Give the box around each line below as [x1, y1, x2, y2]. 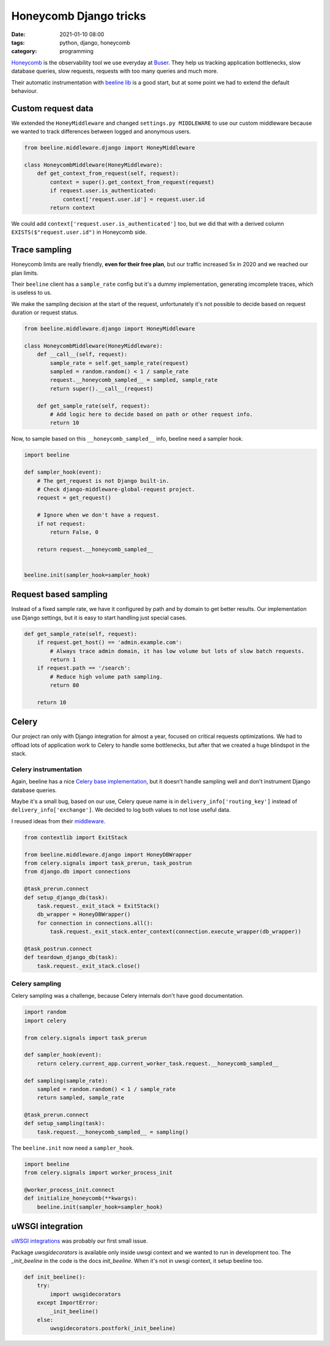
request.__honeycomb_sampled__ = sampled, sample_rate [50, 376, 218, 384]
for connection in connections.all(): [37, 919, 153, 927]
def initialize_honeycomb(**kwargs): [24, 1195, 137, 1202]
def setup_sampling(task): [24, 1120, 105, 1127]
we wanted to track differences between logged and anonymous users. [11, 128, 191, 135]
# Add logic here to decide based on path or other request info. [50, 411, 254, 418]
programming [59, 48, 94, 55]
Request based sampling [11, 589, 108, 600]
